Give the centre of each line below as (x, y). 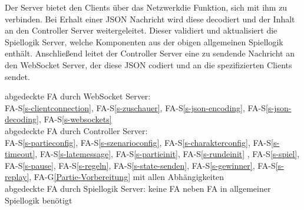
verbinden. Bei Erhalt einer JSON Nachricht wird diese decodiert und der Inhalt (150, 19)
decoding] (22, 119)
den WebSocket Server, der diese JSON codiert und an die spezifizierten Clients (148, 64)
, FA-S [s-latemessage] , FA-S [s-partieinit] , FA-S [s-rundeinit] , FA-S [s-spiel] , (167, 154)
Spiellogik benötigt (39, 200)
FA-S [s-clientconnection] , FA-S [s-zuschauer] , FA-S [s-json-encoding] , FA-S (136, 107)
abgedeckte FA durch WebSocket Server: (78, 96)
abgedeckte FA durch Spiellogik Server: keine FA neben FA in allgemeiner (138, 188)
